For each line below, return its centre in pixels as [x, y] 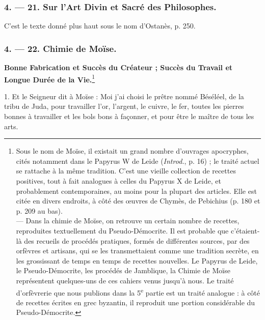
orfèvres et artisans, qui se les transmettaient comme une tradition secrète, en [137, 251]
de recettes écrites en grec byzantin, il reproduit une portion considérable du [136, 302]
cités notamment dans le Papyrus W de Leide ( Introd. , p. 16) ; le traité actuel [138, 161]
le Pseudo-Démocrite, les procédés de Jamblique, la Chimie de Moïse [123, 270]
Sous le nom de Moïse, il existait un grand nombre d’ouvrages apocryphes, [132, 151]
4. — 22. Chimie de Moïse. [60, 48]
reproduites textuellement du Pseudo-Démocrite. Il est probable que [122, 230]
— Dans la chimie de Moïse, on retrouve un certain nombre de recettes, [128, 221]
